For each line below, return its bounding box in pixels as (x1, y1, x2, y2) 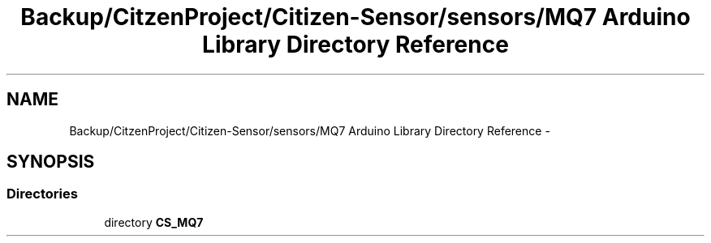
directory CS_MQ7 (104, 215, 204, 229)
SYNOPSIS (6, 151, 95, 173)
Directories (6, 185, 78, 202)
